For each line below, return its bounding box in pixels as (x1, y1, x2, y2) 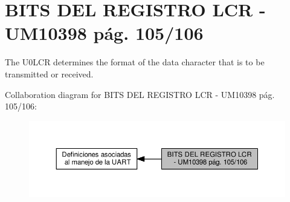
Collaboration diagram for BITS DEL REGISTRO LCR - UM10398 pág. (5, 88, 275, 100)
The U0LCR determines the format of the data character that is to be (5, 56, 265, 68)
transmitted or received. (5, 67, 94, 80)
